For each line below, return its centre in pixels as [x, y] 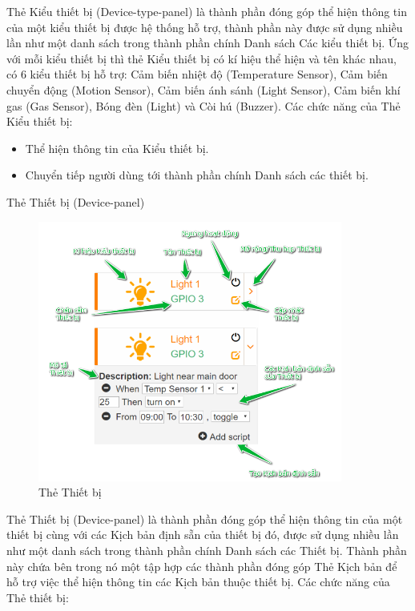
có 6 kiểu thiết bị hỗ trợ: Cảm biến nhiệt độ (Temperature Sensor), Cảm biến [197, 74]
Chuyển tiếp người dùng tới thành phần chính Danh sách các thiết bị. [197, 175]
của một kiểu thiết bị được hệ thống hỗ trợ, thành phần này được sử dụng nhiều [205, 27]
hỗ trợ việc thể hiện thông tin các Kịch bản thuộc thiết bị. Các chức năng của [198, 582]
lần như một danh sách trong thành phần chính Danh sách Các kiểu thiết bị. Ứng [208, 43]
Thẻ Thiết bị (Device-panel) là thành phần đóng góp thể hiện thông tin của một [205, 519]
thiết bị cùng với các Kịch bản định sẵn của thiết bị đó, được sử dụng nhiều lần [203, 535]
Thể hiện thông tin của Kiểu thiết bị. [117, 148]
